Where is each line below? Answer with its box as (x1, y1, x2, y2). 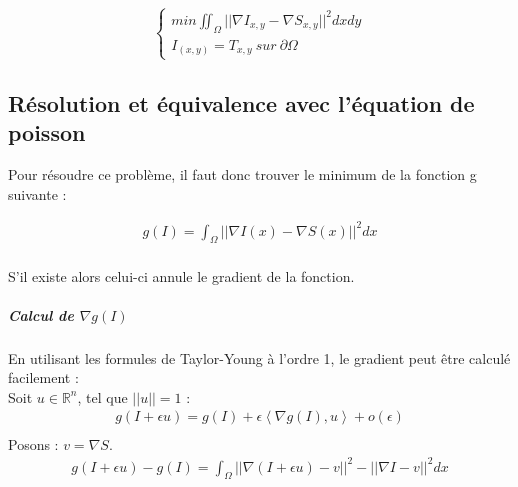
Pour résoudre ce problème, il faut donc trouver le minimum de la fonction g (8, 163, 477, 184)
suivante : (8, 183, 67, 204)
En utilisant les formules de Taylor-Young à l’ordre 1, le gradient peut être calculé (8, 347, 511, 368)
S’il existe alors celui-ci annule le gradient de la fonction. (8, 265, 355, 286)
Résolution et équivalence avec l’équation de (8, 87, 475, 118)
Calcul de (8, 304, 74, 325)
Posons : (8, 433, 59, 454)
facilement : (8, 367, 79, 388)
